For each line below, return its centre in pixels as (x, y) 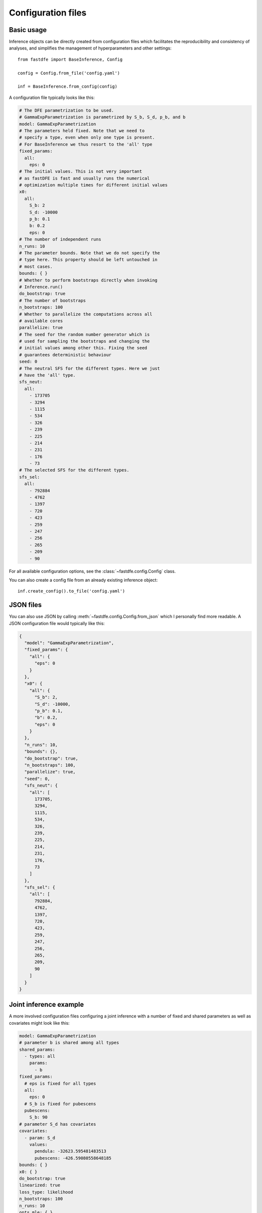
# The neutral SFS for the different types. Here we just (90, 368)
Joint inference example (47, 1005)
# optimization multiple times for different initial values (93, 185)
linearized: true (40, 1185)
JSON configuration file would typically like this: (57, 623)
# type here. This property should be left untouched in (88, 260)
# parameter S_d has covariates (58, 1124)
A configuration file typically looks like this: (52, 98)
